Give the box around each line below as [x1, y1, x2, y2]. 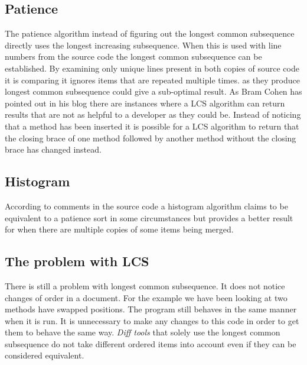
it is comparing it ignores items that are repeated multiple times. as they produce [5, 73, 300, 86]
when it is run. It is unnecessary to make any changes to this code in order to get [5, 314, 299, 327]
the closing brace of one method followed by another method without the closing [5, 131, 296, 144]
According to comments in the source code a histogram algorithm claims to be [5, 199, 288, 212]
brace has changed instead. [5, 143, 102, 156]
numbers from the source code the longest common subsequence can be [5, 50, 262, 63]
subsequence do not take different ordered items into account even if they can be [5, 337, 296, 350]
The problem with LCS [5, 252, 149, 270]
